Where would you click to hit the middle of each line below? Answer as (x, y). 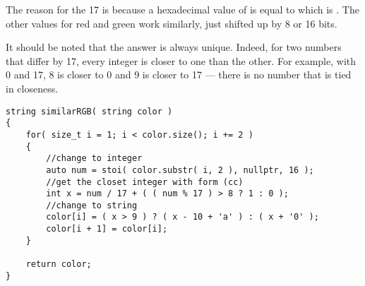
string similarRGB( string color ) (89, 111)
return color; (59, 264)
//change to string (92, 205)
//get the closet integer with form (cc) (145, 182)
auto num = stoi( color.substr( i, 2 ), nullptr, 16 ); (180, 170)
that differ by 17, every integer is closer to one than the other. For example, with (181, 60)
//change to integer (94, 159)
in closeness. (32, 88)
